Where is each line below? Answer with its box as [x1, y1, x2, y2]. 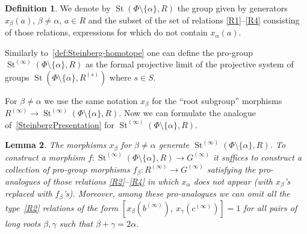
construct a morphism [5, 150, 85, 163]
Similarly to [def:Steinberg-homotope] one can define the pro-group [5, 46, 253, 58]
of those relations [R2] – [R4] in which [43, 174, 179, 187]
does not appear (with [193, 174, 273, 187]
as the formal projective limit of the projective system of [85, 58, 294, 70]
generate [158, 138, 190, 151]
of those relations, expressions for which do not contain [5, 26, 208, 38]
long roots [5, 217, 41, 229]
